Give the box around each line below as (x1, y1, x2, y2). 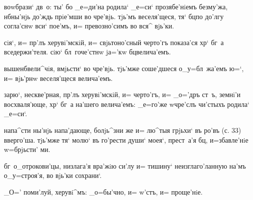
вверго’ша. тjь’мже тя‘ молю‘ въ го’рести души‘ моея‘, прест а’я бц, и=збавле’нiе (4, 134, 249, 145)
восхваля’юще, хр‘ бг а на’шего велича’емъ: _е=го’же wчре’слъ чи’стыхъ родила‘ (4, 99, 250, 109)
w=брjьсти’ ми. (4, 144, 51, 154)
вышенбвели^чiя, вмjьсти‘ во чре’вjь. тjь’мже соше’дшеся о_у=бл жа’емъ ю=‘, (4, 63, 244, 73)
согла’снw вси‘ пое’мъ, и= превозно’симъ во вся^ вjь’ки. (4, 21, 174, 31)
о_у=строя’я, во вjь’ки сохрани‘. (4, 170, 102, 180)
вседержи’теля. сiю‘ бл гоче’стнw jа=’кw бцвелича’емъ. (4, 47, 171, 57)
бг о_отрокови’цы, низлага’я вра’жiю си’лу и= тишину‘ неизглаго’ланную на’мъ (4, 160, 246, 171)
